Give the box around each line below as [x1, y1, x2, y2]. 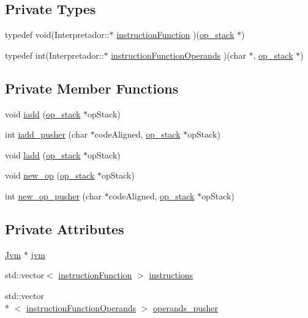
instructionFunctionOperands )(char [111, 48, 246, 61]
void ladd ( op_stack [5, 148, 81, 161]
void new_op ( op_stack [5, 169, 95, 182]
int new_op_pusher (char [5, 189, 102, 202]
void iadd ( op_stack [5, 107, 81, 120]
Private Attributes [5, 219, 124, 238]
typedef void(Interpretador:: [5, 28, 110, 41]
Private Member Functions [5, 78, 179, 97]
